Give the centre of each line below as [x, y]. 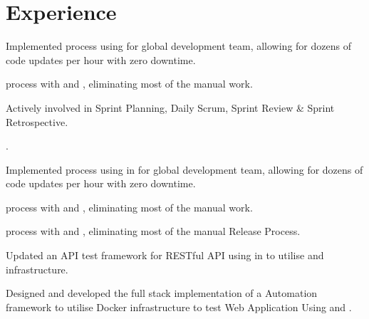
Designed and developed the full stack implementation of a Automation [162, 293]
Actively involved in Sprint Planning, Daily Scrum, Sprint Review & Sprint [170, 107]
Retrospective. [37, 121]
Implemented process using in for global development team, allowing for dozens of [184, 169]
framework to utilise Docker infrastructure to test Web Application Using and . [179, 307]
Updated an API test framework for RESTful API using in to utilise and [165, 255]
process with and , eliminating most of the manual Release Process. [153, 231]
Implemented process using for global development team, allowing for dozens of [178, 46]
